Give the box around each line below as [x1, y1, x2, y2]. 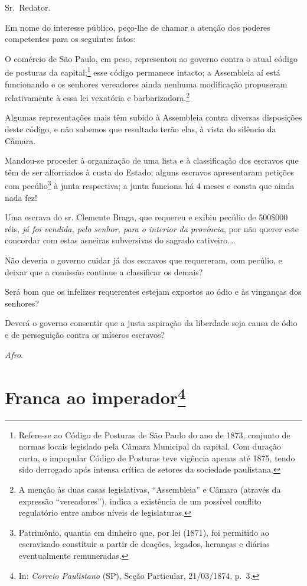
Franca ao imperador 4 [5, 383, 186, 409]
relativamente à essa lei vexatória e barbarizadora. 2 [5, 90, 190, 103]
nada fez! [5, 191, 37, 203]
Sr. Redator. [5, 1, 51, 13]
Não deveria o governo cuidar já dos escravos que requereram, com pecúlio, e [5, 254, 282, 266]
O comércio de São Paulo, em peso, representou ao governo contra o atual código [5, 52, 298, 64]
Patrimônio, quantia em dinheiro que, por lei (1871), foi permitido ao [18, 526, 269, 538]
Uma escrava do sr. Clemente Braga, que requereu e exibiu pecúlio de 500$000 [5, 211, 288, 223]
